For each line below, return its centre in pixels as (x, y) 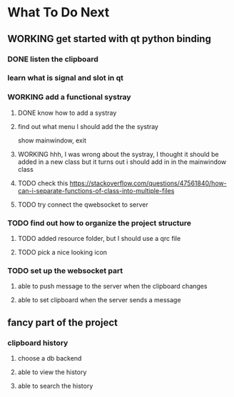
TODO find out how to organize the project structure (99, 223)
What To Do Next (58, 12)
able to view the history (52, 372)
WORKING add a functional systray (69, 97)
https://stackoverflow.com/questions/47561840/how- (148, 183)
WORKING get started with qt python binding (110, 39)
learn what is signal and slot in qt (65, 78)
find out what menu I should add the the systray (88, 126)
